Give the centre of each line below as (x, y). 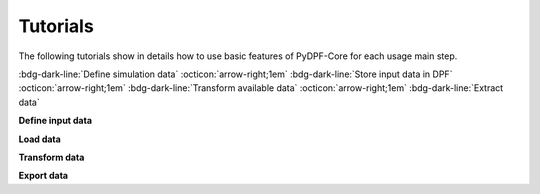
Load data (40, 139)
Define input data (55, 121)
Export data (43, 176)
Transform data (51, 157)
